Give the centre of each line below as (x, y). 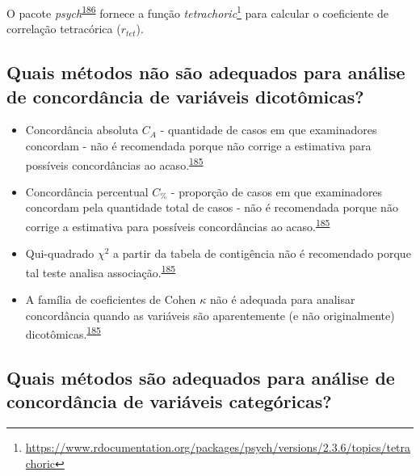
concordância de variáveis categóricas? (169, 401)
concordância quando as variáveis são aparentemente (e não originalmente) (210, 315)
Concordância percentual (87, 191)
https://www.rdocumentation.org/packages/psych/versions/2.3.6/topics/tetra (218, 447)
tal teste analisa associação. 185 (101, 271)
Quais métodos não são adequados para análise (206, 72)
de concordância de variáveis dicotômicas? (185, 96)
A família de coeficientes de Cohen (111, 299)
